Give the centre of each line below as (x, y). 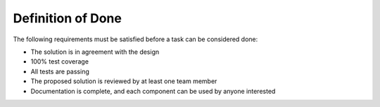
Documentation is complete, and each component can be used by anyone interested (153, 91)
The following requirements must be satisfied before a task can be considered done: (135, 39)
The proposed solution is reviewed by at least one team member (124, 81)
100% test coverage (60, 62)
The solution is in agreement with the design (95, 52)
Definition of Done (68, 18)
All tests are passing (60, 71)
